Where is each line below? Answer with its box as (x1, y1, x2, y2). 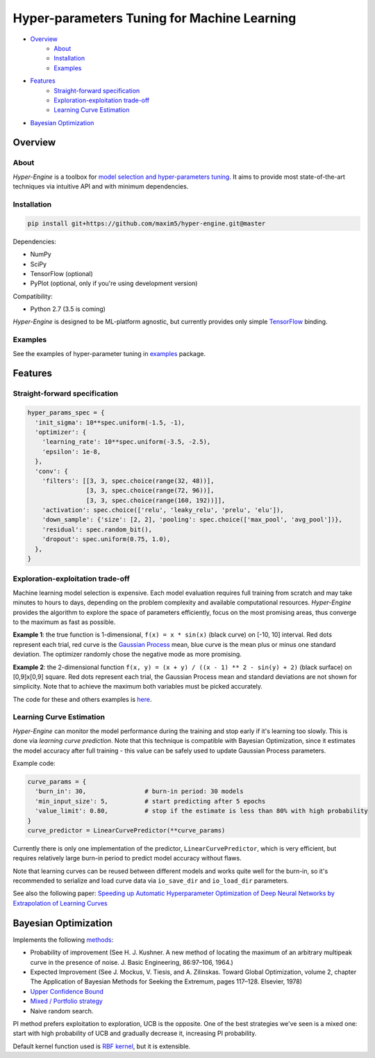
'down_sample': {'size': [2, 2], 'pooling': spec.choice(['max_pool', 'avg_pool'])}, (42, 515, 343, 524)
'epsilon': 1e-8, (42, 447, 101, 456)
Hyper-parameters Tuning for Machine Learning (12, 10, 297, 26)
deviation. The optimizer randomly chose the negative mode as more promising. (12, 650, 242, 659)
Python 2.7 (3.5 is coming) (30, 305, 106, 313)
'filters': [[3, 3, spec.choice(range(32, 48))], (42, 476, 215, 485)
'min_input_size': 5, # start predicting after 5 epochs (35, 797, 266, 805)
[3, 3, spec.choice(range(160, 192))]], (85, 496, 226, 504)
